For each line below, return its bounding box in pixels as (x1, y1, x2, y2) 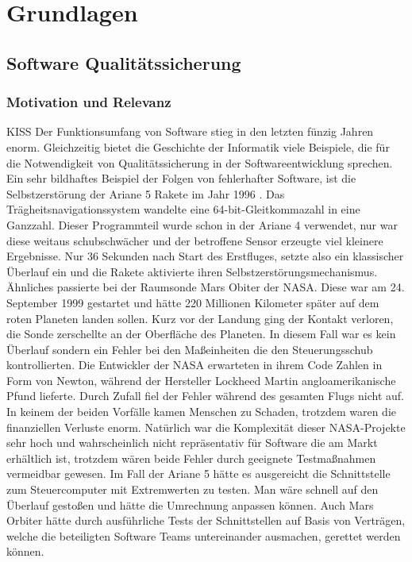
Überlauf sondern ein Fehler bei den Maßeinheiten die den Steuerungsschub (6, 341, 373, 357)
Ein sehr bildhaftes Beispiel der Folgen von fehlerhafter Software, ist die (6, 170, 356, 187)
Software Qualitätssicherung (6, 50, 241, 75)
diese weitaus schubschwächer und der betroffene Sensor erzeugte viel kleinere (6, 232, 383, 248)
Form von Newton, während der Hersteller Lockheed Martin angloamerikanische (6, 371, 396, 388)
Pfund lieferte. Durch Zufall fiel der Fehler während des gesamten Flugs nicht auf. (6, 387, 404, 404)
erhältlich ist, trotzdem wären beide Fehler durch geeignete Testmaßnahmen (6, 449, 376, 466)
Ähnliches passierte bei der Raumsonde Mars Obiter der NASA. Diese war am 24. (6, 279, 405, 295)
